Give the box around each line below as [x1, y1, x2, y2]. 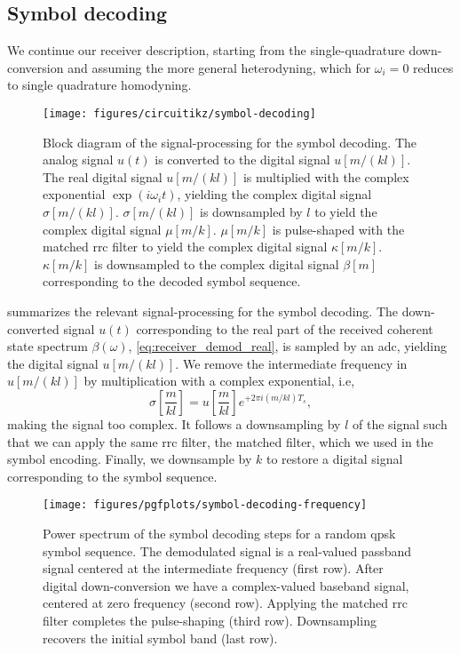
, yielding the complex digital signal [177, 185, 372, 203]
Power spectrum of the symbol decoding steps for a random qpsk [43, 523, 396, 542]
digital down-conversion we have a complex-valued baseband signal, [43, 576, 409, 594]
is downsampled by [200, 203, 303, 221]
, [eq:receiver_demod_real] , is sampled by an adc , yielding [128, 337, 448, 355]
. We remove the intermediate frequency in [175, 354, 408, 372]
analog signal [43, 150, 114, 169]
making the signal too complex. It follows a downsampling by [7, 414, 341, 433]
